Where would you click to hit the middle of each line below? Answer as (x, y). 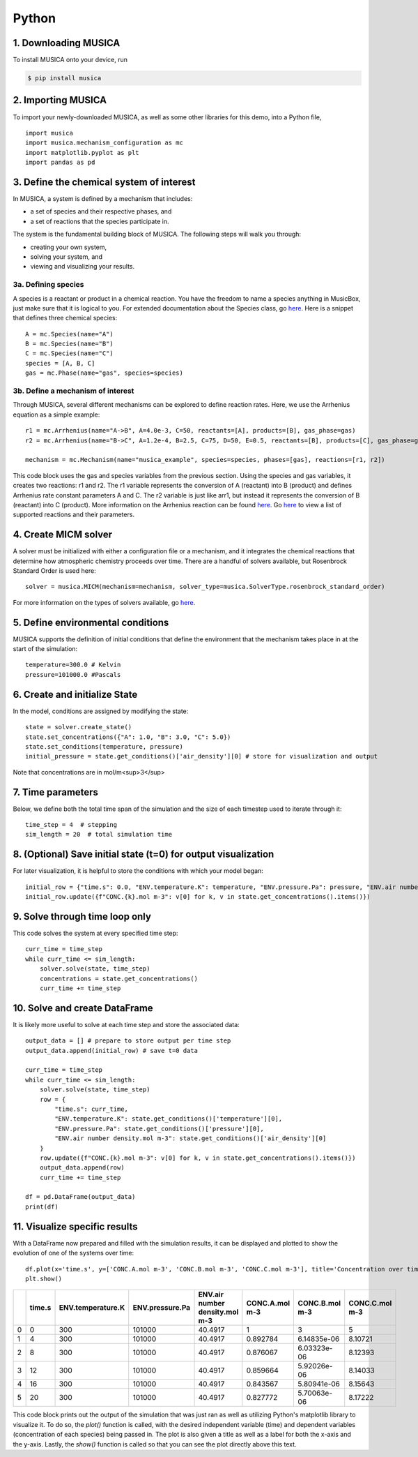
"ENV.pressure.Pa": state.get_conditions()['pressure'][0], (159, 1128)
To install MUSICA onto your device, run (70, 60)
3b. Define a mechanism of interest (73, 391)
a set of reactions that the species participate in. (100, 221)
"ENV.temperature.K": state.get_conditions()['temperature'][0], (169, 1119)
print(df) (42, 1206)
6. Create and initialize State (75, 694)
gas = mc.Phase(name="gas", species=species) (104, 373)
